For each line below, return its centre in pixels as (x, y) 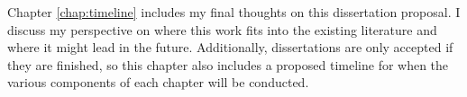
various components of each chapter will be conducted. (158, 82)
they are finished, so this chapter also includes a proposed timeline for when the (228, 64)
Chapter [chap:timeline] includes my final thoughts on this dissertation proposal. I (234, 12)
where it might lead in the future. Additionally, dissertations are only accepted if (230, 47)
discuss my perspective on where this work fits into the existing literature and (222, 29)
